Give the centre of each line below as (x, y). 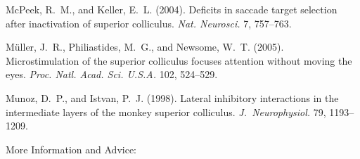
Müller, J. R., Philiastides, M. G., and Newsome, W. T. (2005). (145, 47)
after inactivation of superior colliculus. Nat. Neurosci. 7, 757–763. (149, 23)
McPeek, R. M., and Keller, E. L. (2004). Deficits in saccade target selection (172, 9)
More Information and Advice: (71, 149)
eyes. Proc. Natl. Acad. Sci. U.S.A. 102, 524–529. (112, 74)
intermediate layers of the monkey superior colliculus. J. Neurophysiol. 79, (166, 112)
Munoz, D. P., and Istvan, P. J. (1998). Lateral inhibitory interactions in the (172, 97)
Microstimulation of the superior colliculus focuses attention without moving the (179, 60)
